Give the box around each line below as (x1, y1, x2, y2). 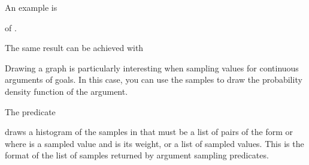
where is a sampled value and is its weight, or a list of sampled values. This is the (5, 137, 304, 149)
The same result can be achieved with (5, 41, 144, 54)
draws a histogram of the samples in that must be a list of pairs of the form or (5, 125, 293, 138)
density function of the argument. (5, 85, 128, 97)
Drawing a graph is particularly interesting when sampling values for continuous (5, 61, 299, 74)
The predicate (5, 105, 56, 118)
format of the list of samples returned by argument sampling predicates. (5, 149, 269, 161)
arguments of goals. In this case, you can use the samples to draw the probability (5, 73, 302, 86)
